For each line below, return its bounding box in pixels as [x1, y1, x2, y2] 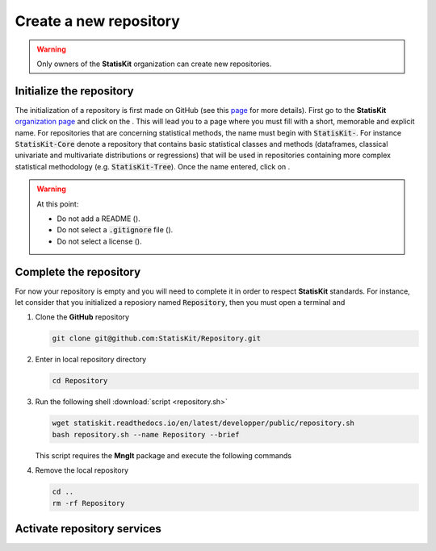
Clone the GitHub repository [35, 312, 129, 322]
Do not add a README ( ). [57, 214, 140, 223]
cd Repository [52, 376, 108, 386]
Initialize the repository [15, 84, 135, 98]
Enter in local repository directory [35, 355, 147, 365]
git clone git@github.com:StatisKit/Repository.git [52, 334, 262, 343]
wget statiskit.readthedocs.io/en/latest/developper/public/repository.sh [52, 419, 355, 428]
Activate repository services [15, 521, 161, 536]
